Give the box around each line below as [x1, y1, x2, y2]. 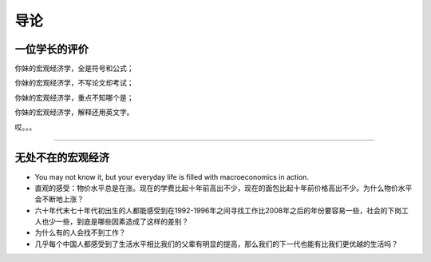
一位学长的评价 [14, 42, 89, 56]
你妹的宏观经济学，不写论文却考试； [14, 78, 134, 88]
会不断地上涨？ [34, 194, 84, 204]
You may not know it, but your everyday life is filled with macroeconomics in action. [34, 172, 309, 181]
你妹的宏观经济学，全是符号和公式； [14, 64, 134, 73]
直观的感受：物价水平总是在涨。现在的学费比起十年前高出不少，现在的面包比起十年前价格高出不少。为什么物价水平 [34, 183, 413, 193]
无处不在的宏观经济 [14, 151, 109, 165]
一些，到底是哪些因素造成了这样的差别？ [55, 216, 189, 227]
